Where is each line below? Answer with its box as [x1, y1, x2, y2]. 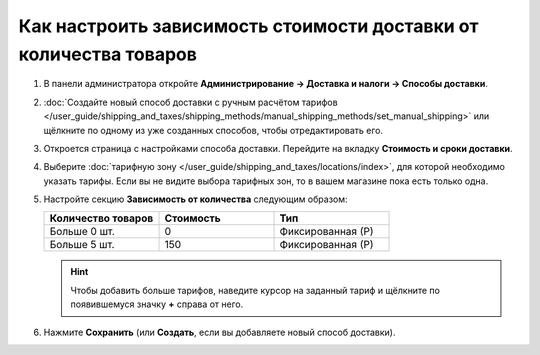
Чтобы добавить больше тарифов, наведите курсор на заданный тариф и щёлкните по [70, 284, 440, 296]
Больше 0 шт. [49, 225, 115, 239]
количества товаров [18, 43, 197, 65]
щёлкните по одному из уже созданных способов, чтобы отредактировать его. [43, 124, 384, 136]
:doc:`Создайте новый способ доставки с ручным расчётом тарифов [43, 96, 339, 108]
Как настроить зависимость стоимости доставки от [18, 15, 479, 37]
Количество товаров [49, 211, 154, 225]
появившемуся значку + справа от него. [70, 298, 244, 310]
